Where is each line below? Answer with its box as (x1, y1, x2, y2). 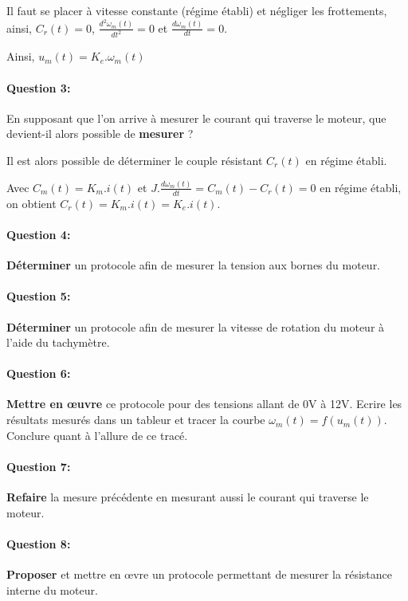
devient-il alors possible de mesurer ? (6, 125, 194, 142)
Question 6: (6, 365, 71, 382)
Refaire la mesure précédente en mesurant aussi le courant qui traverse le (6, 489, 369, 505)
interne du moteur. (6, 581, 98, 598)
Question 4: (6, 226, 71, 242)
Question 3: (6, 79, 71, 96)
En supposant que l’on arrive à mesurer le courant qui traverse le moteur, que (6, 109, 386, 126)
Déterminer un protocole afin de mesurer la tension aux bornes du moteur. (6, 257, 381, 273)
